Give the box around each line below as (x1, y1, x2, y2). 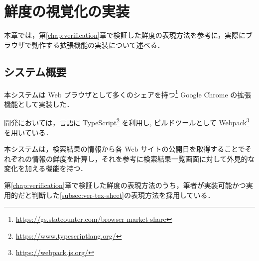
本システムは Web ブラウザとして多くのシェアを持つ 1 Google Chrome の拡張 (4, 87, 252, 99)
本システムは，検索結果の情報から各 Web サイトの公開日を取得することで (4, 144, 245, 154)
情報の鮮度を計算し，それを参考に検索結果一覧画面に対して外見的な (31, 153, 255, 164)
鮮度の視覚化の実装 (4, 1, 130, 21)
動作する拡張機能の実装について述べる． (31, 39, 164, 50)
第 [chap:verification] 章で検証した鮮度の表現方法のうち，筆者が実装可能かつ (4, 179, 246, 190)
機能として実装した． (4, 98, 74, 109)
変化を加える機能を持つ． (4, 163, 87, 174)
